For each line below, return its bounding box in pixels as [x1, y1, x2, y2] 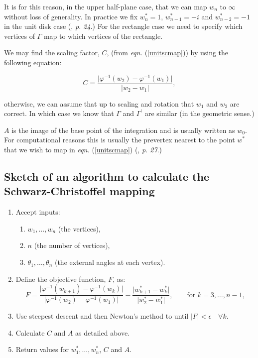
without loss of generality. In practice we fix [4, 11, 138, 21]
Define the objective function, [15, 273, 106, 284]
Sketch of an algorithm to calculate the [4, 169, 209, 184]
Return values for [15, 344, 69, 355]
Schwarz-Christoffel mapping [4, 183, 155, 199]
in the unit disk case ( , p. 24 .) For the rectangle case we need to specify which [4, 21, 243, 31]
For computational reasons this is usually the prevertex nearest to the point [4, 134, 235, 145]
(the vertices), [58, 223, 101, 234]
